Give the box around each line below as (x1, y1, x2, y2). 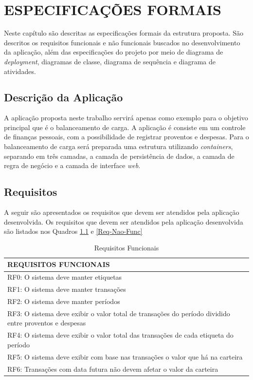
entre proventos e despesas (7, 318, 86, 328)
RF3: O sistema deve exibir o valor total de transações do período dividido (7, 308, 230, 318)
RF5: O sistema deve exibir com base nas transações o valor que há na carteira (7, 351, 243, 361)
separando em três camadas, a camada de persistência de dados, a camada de (4, 151, 235, 161)
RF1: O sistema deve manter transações (7, 284, 126, 294)
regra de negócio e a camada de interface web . (4, 160, 141, 171)
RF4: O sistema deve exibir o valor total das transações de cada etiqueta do (7, 330, 234, 340)
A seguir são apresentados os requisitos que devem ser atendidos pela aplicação (4, 207, 239, 217)
